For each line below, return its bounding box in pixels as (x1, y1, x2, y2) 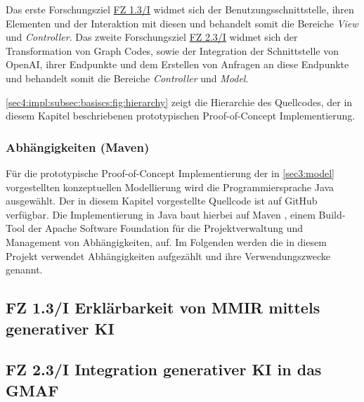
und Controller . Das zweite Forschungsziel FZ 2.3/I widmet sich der (6, 30, 298, 44)
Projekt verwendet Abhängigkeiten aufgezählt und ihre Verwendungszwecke (6, 248, 331, 263)
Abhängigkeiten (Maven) (6, 138, 150, 155)
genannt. (6, 262, 43, 277)
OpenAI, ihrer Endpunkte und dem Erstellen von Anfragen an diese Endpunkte (6, 57, 349, 72)
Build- (318, 207, 346, 221)
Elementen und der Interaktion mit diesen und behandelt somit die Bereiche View (6, 15, 358, 30)
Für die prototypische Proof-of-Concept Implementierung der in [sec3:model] (6, 165, 334, 180)
